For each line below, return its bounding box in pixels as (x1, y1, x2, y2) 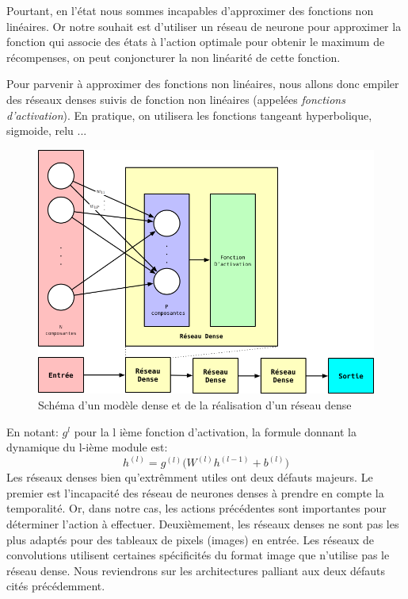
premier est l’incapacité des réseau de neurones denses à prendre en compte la (6, 484, 384, 501)
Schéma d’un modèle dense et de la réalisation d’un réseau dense (38, 397, 352, 413)
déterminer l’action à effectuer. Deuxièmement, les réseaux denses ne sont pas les (6, 516, 399, 532)
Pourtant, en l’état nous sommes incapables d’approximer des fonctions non (6, 2, 374, 18)
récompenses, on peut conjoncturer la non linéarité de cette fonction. (6, 48, 341, 65)
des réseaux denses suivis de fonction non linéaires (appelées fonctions (6, 90, 345, 107)
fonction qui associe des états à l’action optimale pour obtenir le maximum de (6, 33, 385, 50)
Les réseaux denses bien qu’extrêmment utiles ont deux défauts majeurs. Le (6, 469, 373, 486)
